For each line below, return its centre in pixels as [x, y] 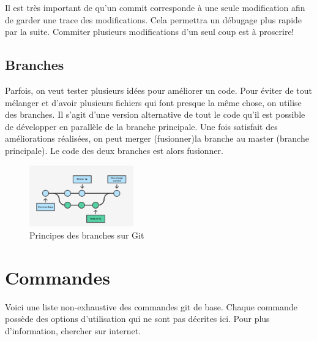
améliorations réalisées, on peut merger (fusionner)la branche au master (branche [157, 138]
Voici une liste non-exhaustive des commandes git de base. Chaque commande [151, 306]
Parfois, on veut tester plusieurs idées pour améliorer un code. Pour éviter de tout [158, 90]
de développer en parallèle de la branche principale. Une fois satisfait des [141, 126]
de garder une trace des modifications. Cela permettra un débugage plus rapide [154, 19]
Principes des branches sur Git [87, 235]
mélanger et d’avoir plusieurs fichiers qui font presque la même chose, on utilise [153, 102]
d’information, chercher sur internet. [73, 330]
